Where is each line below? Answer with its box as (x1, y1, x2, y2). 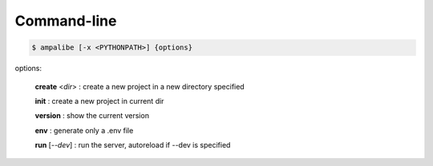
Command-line (14, 12, 117, 30)
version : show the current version (34, 111, 150, 121)
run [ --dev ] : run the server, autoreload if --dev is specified (34, 140, 231, 150)
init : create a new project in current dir (34, 96, 164, 105)
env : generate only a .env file (34, 125, 134, 135)
